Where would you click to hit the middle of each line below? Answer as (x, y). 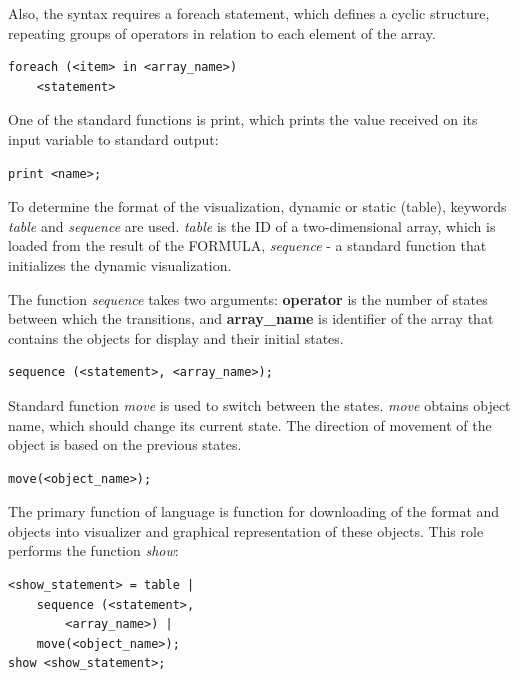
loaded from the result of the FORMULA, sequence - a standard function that (247, 245)
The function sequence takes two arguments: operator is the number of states (248, 298)
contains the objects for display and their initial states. (176, 337)
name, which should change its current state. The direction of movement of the (250, 424)
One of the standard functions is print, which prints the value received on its (243, 119)
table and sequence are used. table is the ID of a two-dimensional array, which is (252, 225)
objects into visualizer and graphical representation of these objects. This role (246, 530)
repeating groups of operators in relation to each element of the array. (222, 32)
